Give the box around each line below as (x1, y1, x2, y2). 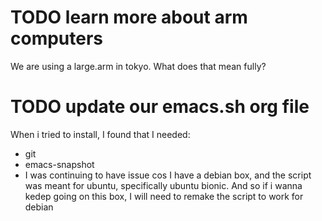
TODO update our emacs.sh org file (10, 96, 310, 118)
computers (10, 27, 104, 50)
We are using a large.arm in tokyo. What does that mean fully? (10, 60, 267, 72)
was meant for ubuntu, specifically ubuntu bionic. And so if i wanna (24, 179, 303, 191)
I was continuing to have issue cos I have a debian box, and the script (24, 169, 312, 181)
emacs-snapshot (24, 158, 95, 170)
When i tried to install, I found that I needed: (10, 128, 191, 140)
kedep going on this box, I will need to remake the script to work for (24, 190, 304, 202)
